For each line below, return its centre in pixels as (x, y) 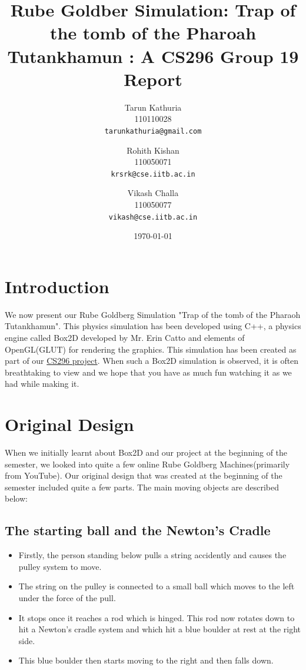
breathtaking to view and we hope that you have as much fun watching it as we (148, 372)
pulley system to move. (60, 566)
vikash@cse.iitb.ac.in (153, 217)
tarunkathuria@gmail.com (153, 131)
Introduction (57, 286)
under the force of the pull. (67, 597)
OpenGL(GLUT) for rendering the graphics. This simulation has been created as (151, 349)
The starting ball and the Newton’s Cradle (138, 530)
